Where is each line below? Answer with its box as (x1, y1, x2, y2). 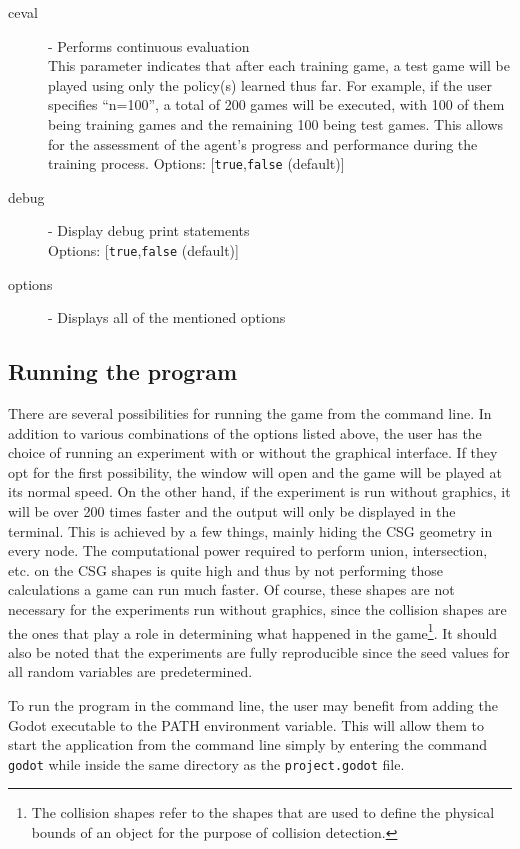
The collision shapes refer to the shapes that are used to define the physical (31, 802, 495, 823)
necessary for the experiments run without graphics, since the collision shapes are (8, 598, 507, 619)
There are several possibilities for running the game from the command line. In (8, 403, 492, 424)
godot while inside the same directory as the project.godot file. (8, 753, 405, 774)
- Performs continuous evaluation (48, 35, 250, 56)
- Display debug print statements (48, 220, 250, 241)
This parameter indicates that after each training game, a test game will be (48, 55, 510, 76)
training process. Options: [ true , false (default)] (48, 153, 345, 174)
